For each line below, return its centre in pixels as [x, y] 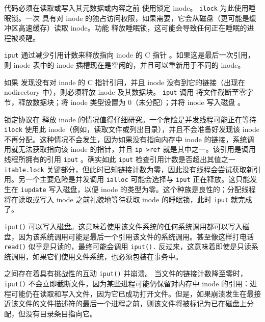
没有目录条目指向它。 [61, 313]
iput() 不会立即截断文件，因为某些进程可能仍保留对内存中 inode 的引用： [127, 284]
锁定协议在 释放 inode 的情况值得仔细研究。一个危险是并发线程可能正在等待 [130, 119]
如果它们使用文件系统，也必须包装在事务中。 [107, 256]
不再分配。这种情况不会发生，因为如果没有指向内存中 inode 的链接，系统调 [129, 139]
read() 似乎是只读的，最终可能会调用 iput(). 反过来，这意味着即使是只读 [128, 246]
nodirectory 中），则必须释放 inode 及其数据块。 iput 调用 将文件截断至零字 [129, 92]
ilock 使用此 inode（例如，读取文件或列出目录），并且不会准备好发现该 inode [132, 129]
